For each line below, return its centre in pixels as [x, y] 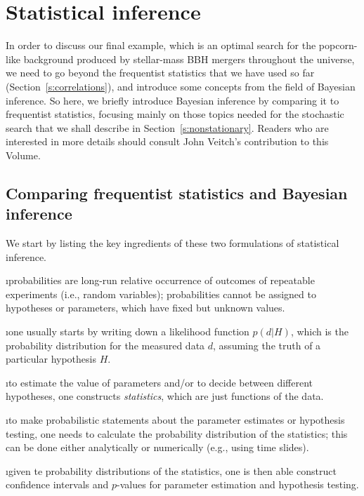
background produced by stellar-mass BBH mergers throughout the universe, [189, 59]
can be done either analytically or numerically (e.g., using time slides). [157, 447]
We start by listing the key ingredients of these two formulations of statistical [173, 243]
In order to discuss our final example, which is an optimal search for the [161, 45]
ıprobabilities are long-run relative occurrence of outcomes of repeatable [160, 280]
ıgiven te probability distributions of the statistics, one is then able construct [171, 470]
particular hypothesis [51, 359]
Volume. [23, 155]
